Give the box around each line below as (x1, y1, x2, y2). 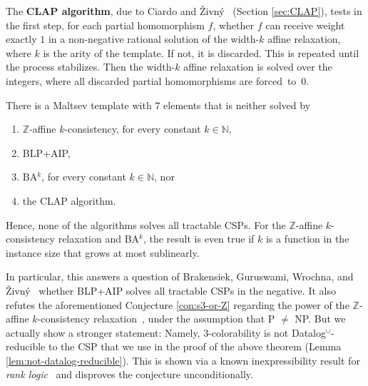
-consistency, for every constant (64, 121, 201, 136)
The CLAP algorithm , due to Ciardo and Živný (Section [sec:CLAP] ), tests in (6, 4, 362, 18)
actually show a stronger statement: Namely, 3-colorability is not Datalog (6, 325, 326, 340)
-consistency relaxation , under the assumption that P (37, 311, 275, 326)
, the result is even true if (143, 231, 255, 246)
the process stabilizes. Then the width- (6, 59, 175, 74)
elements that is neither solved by (163, 97, 311, 112)
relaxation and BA (58, 231, 140, 246)
